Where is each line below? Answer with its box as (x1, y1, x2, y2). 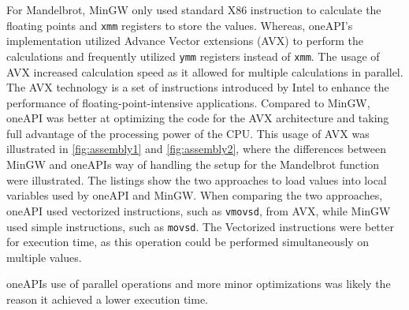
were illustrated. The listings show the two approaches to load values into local (6, 171, 387, 188)
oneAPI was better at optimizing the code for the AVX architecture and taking (6, 110, 389, 126)
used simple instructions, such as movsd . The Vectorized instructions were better (6, 218, 394, 234)
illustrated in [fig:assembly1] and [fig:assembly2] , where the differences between (6, 140, 387, 157)
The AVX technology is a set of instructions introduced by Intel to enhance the (6, 79, 389, 95)
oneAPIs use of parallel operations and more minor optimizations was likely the (6, 275, 391, 292)
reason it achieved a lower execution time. (6, 290, 209, 307)
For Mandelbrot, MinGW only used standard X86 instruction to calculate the (6, 2, 381, 17)
